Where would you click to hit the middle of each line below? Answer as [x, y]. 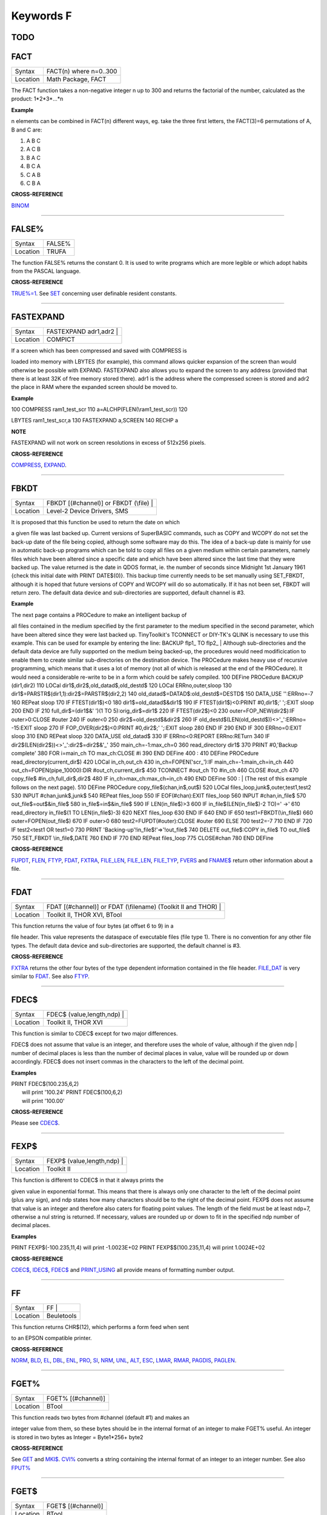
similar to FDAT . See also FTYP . [51, 976]
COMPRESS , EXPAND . [39, 465]
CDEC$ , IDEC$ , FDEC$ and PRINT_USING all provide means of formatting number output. [123, 1270]
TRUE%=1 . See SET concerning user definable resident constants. [94, 293]
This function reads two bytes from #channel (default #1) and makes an [101, 1417]
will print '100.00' [43, 1100]
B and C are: [27, 130]
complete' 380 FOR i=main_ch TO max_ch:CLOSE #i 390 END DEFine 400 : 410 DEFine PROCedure [135, 753]
